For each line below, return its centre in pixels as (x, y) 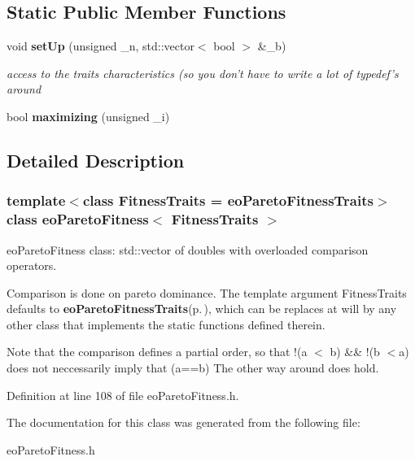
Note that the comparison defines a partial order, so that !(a (157, 352)
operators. (32, 265)
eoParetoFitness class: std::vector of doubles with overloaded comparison (188, 249)
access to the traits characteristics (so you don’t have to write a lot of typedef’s (203, 73)
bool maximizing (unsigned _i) (88, 116)
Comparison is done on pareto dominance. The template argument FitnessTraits (207, 292)
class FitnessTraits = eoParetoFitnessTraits (228, 200)
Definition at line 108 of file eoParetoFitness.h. (123, 395)
